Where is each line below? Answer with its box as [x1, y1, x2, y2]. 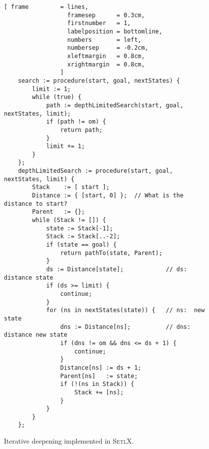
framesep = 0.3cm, [67, 11, 145, 19]
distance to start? [4, 200, 67, 207]
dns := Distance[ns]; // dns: [60, 323, 191, 330]
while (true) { [32, 94, 82, 101]
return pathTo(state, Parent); [60, 249, 163, 257]
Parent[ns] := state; [60, 372, 138, 380]
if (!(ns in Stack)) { [60, 381, 134, 388]
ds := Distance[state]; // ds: [46, 266, 187, 273]
